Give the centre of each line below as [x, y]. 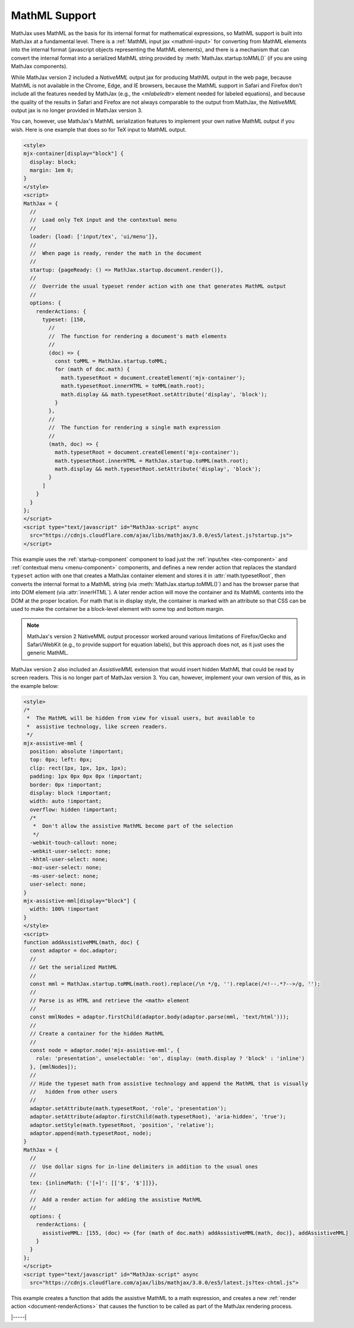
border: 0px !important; [66, 785]
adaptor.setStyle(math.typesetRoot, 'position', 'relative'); [122, 1125]
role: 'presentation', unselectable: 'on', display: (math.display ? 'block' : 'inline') [170, 1058]
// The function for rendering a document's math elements [138, 336]
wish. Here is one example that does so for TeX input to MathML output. [99, 129]
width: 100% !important [64, 909]
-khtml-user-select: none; [69, 859]
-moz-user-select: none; [66, 868]
